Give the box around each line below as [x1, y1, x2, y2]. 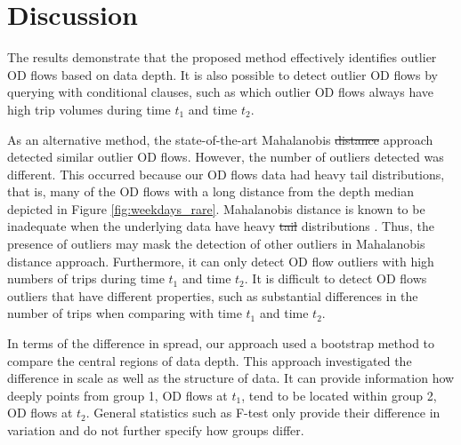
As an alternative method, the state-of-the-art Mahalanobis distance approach [7, 130, 433, 148]
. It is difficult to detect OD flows [244, 269, 427, 288]
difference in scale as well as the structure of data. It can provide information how [7, 369, 455, 387]
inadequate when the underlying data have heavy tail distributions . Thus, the [7, 217, 434, 235]
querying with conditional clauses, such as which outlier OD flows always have [7, 83, 434, 101]
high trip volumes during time [7, 99, 171, 118]
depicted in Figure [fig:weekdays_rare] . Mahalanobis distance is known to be [7, 199, 425, 218]
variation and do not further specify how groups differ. [7, 421, 304, 439]
